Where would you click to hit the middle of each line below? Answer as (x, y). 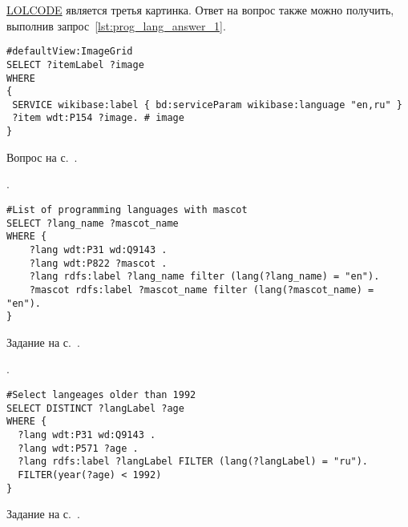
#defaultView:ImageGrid (70, 52)
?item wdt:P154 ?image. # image (98, 118)
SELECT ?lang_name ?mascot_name (93, 223)
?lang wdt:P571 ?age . (78, 448)
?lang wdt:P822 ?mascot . (98, 263)
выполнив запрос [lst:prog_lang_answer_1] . (116, 25)
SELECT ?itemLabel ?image (75, 64)
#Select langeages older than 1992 (101, 395)
